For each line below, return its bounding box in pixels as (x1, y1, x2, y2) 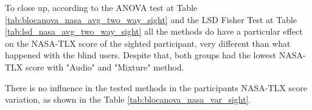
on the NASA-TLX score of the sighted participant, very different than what (5, 36, 291, 49)
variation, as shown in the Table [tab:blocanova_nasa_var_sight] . (5, 93, 251, 106)
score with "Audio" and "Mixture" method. (26, 60, 184, 73)
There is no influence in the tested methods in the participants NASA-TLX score (5, 81, 307, 94)
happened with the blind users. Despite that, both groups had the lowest (5, 49, 276, 61)
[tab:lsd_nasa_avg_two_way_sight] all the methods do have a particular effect (5, 25, 303, 38)
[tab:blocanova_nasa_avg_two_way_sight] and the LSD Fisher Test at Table (5, 13, 297, 26)
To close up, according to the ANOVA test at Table (5, 1, 198, 13)
